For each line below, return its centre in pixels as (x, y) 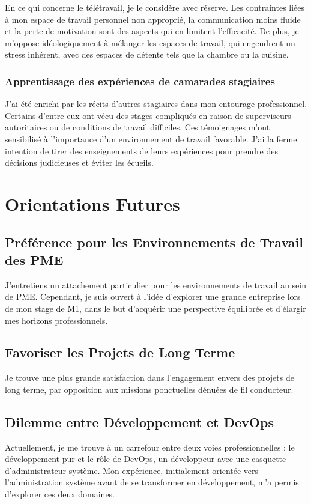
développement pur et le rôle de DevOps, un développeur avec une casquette (146, 459)
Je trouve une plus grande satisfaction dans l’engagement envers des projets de (149, 378)
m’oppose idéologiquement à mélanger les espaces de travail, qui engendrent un (150, 42)
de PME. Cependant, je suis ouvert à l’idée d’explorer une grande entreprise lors (153, 296)
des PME (34, 259)
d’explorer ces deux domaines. (60, 494)
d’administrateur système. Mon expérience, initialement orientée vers (132, 470)
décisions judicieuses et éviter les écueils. (79, 162)
